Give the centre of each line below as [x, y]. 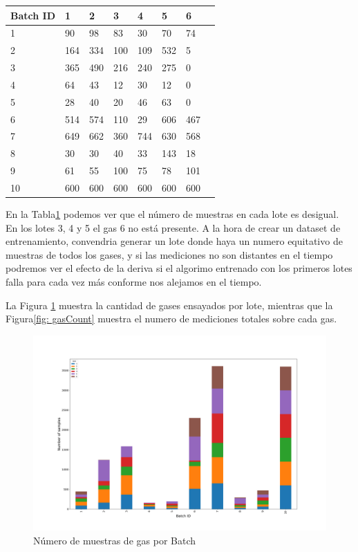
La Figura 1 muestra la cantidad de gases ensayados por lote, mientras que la [169, 305]
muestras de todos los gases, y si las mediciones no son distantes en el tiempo [169, 254]
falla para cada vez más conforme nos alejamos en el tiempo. [134, 282]
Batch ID [33, 15]
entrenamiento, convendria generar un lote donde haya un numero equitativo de [174, 241]
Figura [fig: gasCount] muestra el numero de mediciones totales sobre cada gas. [171, 319]
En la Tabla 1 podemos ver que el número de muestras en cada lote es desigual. [172, 214]
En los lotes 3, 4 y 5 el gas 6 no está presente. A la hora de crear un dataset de [173, 227]
